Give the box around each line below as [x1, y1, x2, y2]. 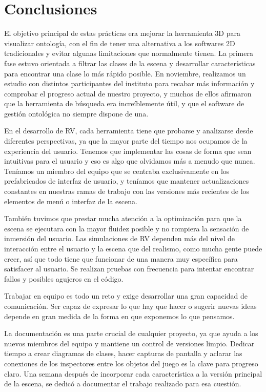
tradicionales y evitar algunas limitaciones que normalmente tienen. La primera [4, 48, 253, 58]
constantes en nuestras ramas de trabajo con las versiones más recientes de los [4, 186, 250, 197]
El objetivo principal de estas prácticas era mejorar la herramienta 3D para [4, 28, 240, 38]
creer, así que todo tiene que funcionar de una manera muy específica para [4, 253, 238, 264]
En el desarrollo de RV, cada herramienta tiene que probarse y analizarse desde [4, 125, 253, 136]
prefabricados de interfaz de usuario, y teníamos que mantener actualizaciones [4, 175, 249, 186]
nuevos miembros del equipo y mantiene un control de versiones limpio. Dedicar [4, 338, 255, 348]
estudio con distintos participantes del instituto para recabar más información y [4, 78, 255, 89]
